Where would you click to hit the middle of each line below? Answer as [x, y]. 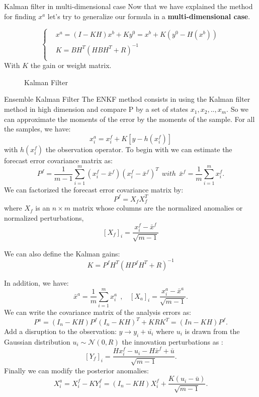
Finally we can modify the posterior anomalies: [76, 370]
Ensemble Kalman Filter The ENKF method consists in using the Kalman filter [127, 99]
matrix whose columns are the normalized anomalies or [158, 208]
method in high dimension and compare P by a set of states [96, 109]
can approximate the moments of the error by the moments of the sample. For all [129, 119]
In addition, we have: [36, 282]
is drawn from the [212, 331]
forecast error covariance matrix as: [58, 160]
